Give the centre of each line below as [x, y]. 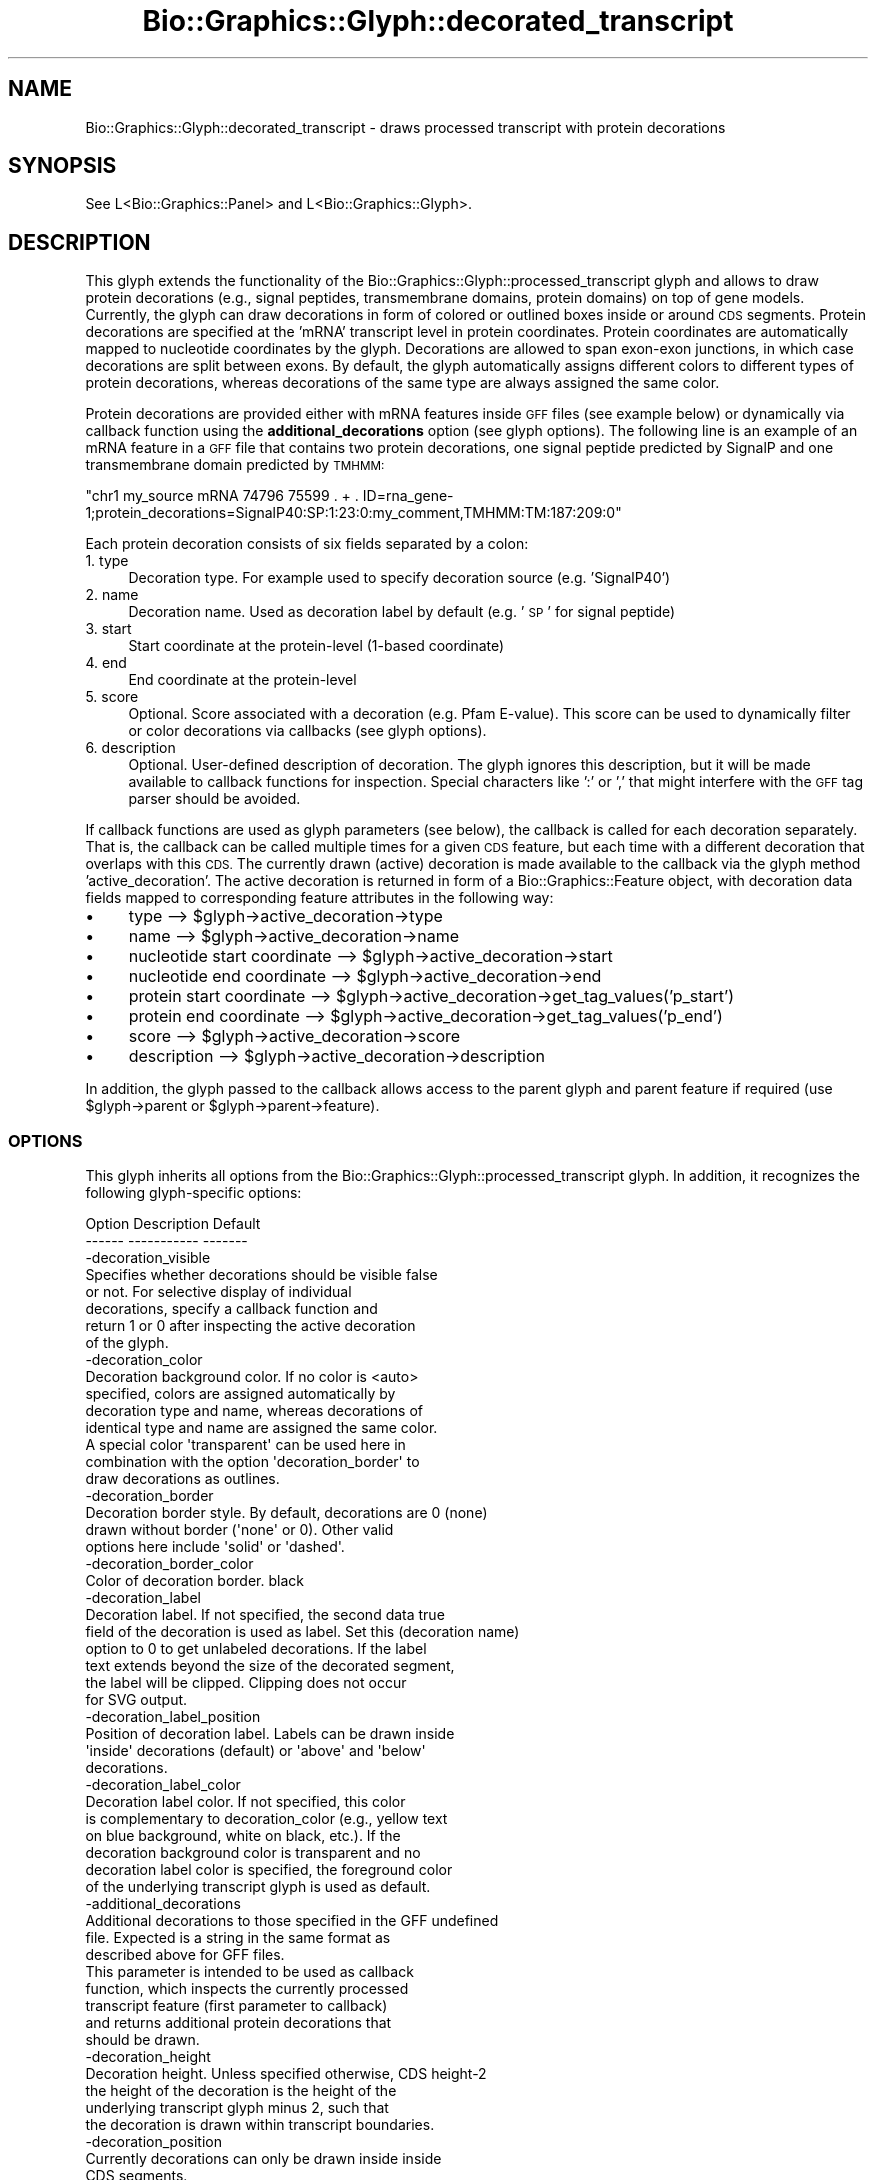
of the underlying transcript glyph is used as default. [258, 1887]
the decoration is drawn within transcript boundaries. [260, 2125]
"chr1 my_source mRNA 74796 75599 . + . [222, 496]
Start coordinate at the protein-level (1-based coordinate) [316, 646]
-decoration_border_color [169, 1564]
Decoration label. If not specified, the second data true [265, 1615]
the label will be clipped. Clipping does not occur [246, 1683]
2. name [112, 595]
